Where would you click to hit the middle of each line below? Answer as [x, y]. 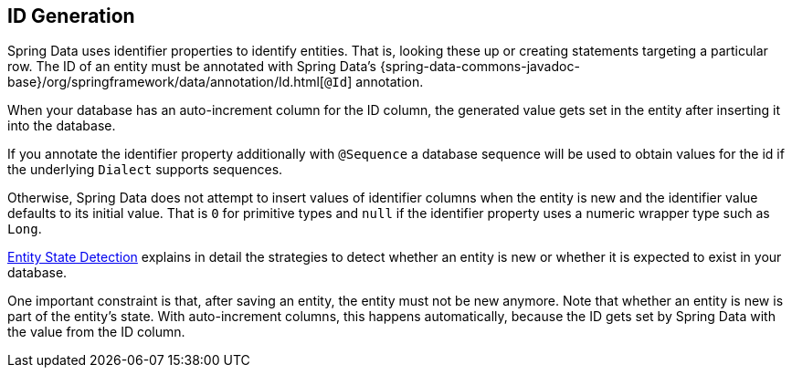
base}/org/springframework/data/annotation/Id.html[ [166, 82]
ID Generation [71, 16]
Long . [25, 229]
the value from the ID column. [96, 332]
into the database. [62, 126]
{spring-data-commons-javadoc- [480, 67]
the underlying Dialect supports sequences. [145, 170]
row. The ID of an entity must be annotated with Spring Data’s [192, 67]
